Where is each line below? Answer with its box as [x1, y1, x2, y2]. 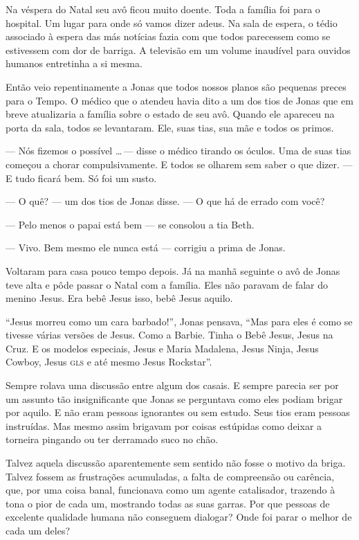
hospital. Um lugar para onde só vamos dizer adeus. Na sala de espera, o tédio [6, 15, 338, 30]
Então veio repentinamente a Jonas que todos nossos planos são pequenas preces [6, 79, 347, 93]
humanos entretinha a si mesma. [6, 56, 142, 71]
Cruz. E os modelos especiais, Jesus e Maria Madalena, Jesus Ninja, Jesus [6, 341, 319, 355]
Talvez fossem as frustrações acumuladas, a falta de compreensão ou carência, [6, 469, 335, 483]
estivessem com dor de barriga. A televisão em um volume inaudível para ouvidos [6, 42, 351, 57]
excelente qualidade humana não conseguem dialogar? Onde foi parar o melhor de [6, 510, 352, 524]
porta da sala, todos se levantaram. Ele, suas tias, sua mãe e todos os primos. [6, 120, 334, 134]
